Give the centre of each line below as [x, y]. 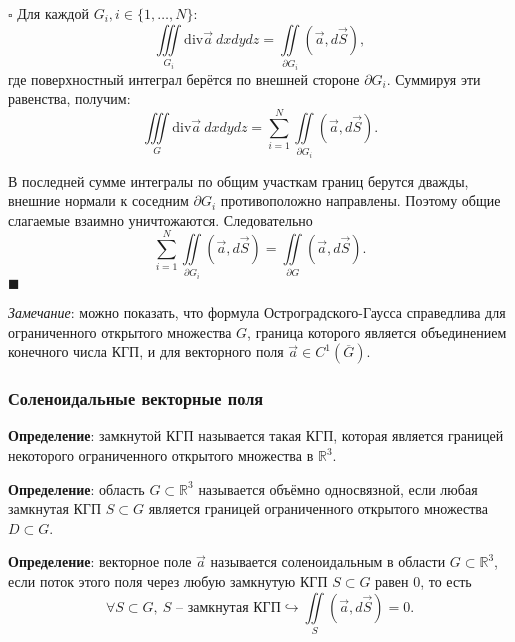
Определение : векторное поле [100, 561]
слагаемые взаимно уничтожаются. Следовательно [160, 219]
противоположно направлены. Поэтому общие [360, 200]
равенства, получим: [69, 98]
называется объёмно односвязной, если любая [338, 488]
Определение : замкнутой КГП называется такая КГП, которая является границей [256, 435]
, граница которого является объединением [377, 331]
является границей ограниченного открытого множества [318, 508]
